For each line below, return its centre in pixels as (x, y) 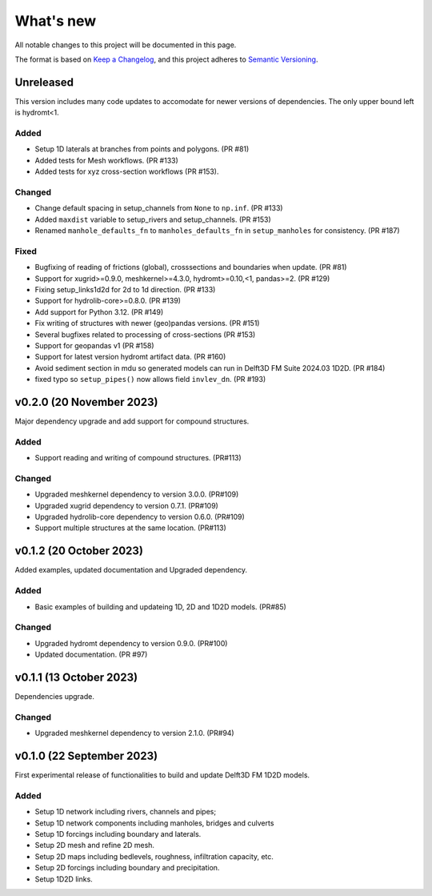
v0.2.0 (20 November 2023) (86, 402)
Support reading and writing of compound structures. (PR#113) (138, 458)
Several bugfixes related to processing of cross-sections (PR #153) (145, 334)
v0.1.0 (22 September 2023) (86, 755)
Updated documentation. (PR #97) (91, 655)
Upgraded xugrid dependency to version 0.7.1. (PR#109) (127, 505)
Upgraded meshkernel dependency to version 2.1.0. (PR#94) (135, 733)
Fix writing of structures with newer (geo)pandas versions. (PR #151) (147, 323)
